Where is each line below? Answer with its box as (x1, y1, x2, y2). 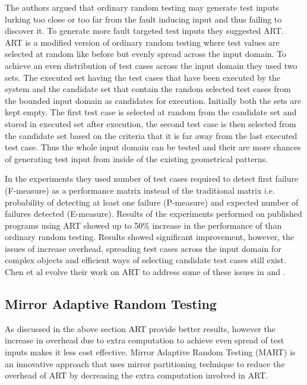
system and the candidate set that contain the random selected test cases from (5, 83, 291, 95)
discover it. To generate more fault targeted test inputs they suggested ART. (5, 24, 284, 37)
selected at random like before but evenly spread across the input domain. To (5, 48, 287, 60)
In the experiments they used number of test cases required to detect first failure (5, 172, 299, 185)
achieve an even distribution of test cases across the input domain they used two (5, 59, 297, 71)
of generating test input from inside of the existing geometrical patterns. (5, 152, 268, 165)
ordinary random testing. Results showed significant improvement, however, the (5, 231, 294, 243)
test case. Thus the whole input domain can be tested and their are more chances (5, 141, 301, 153)
